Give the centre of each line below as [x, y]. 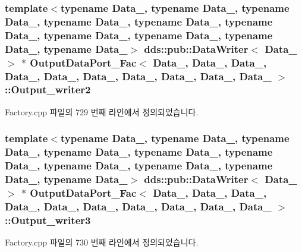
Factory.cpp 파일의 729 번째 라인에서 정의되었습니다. [102, 111]
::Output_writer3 [48, 220]
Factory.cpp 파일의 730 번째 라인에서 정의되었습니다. [102, 242]
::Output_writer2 [48, 89]
